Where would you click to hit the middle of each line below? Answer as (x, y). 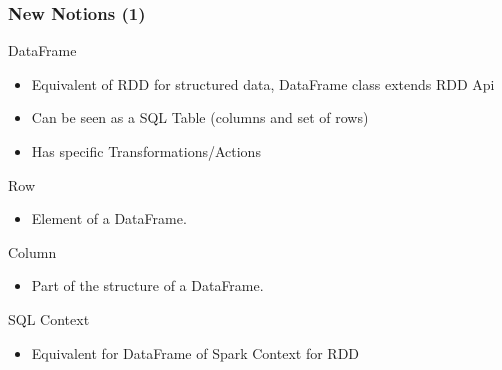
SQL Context (49, 318)
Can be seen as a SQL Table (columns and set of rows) (200, 117)
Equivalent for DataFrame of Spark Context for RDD (195, 352)
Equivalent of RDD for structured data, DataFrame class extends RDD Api (263, 83)
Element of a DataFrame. (109, 218)
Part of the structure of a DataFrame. (147, 285)
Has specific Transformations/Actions (146, 151)
